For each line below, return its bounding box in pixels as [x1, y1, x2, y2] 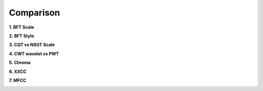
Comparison [9, 7, 60, 18]
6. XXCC [9, 68, 27, 75]
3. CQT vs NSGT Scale [9, 42, 55, 48]
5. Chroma [9, 60, 31, 65]
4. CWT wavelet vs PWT [9, 51, 59, 57]
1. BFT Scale [9, 24, 34, 30]
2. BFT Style [9, 33, 34, 39]
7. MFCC [9, 77, 26, 83]
